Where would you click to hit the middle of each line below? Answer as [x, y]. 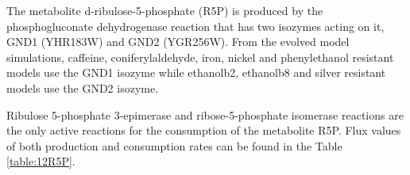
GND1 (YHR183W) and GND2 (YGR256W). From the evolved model [178, 42]
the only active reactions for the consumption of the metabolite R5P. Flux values [204, 130]
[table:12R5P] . [41, 161]
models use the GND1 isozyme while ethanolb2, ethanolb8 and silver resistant [196, 72]
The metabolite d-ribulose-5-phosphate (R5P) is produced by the [165, 10]
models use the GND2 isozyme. [83, 87]
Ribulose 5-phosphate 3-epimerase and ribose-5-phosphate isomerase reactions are [205, 114]
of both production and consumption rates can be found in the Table [174, 145]
